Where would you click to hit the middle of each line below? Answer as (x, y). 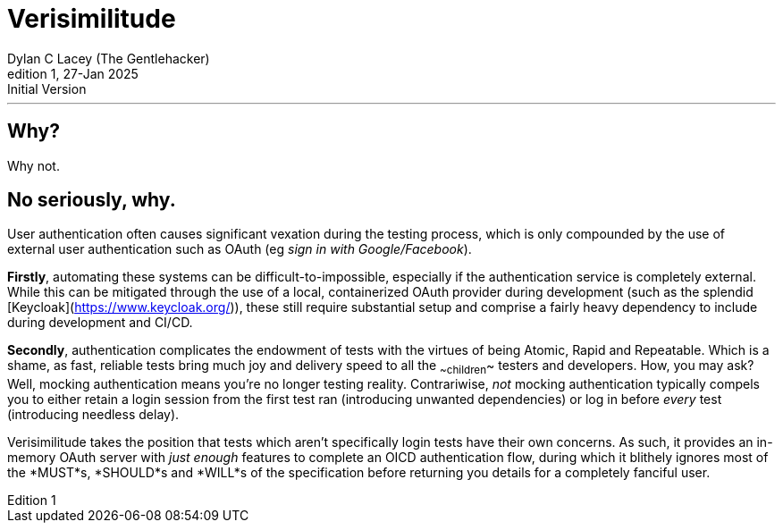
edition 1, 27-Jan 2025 (73, 73)
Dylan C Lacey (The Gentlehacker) (109, 58)
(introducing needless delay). (93, 415)
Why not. (34, 165)
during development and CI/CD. (100, 323)
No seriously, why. (92, 200)
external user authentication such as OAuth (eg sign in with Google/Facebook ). (240, 249)
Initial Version (47, 88)
